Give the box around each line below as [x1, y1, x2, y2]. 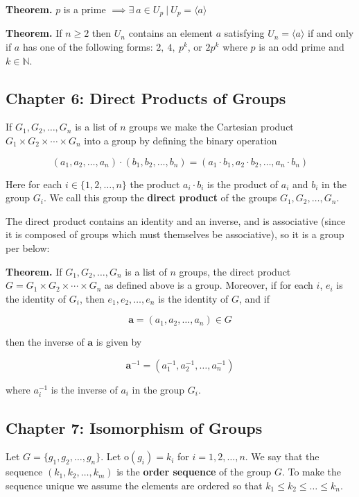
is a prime [63, 2, 106, 16]
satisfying [224, 26, 265, 40]
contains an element [128, 26, 213, 40]
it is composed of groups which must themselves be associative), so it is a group [6, 227, 344, 242]
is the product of [207, 176, 279, 191]
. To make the [281, 464, 342, 479]
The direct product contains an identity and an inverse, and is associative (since [6, 213, 346, 228]
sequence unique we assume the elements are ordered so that [6, 478, 263, 492]
